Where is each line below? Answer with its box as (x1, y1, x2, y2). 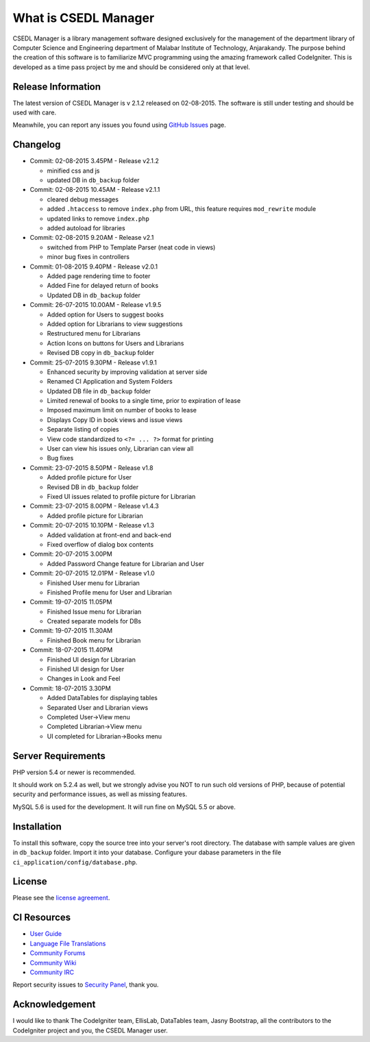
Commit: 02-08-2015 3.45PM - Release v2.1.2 (29, 157, 159, 165)
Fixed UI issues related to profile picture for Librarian (47, 492, 196, 500)
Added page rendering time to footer (47, 272, 151, 280)
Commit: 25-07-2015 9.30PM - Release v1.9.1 (29, 358, 157, 367)
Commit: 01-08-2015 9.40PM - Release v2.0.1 (29, 262, 158, 271)
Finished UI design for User (47, 665, 125, 673)
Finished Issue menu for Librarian (47, 607, 142, 616)
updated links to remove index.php (47, 214, 150, 223)
